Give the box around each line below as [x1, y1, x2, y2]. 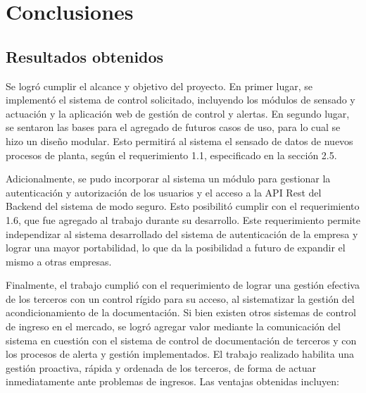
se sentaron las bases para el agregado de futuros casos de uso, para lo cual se [6, 120, 341, 135]
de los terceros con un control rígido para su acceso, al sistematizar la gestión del [6, 291, 355, 306]
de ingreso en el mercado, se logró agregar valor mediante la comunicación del [6, 319, 341, 334]
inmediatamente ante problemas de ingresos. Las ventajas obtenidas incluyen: [6, 374, 339, 389]
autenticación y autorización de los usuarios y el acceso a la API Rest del [6, 185, 322, 199]
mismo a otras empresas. [6, 254, 112, 268]
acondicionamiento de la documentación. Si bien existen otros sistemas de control [6, 305, 356, 320]
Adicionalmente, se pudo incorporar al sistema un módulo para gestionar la [6, 171, 331, 186]
